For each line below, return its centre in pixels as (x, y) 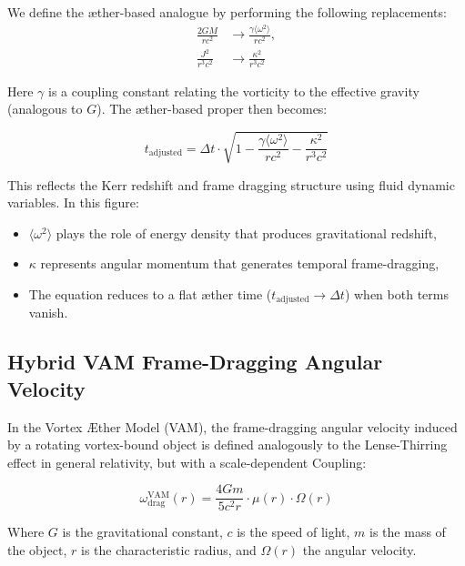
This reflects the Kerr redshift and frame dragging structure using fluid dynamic (231, 184)
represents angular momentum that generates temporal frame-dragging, (240, 263)
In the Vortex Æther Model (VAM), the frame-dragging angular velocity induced (232, 426)
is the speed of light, (293, 532)
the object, (37, 550)
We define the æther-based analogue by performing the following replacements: (227, 12)
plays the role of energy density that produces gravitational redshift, (246, 232)
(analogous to (45, 109)
